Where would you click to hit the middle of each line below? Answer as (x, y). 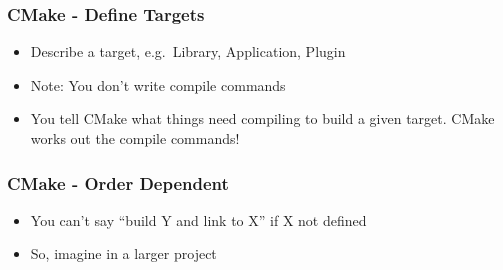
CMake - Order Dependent (118, 182)
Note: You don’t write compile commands (158, 84)
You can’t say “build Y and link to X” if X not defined (198, 219)
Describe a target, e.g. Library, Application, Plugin (188, 51)
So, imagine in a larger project (123, 253)
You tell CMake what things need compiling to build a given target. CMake (262, 118)
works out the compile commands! (135, 138)
